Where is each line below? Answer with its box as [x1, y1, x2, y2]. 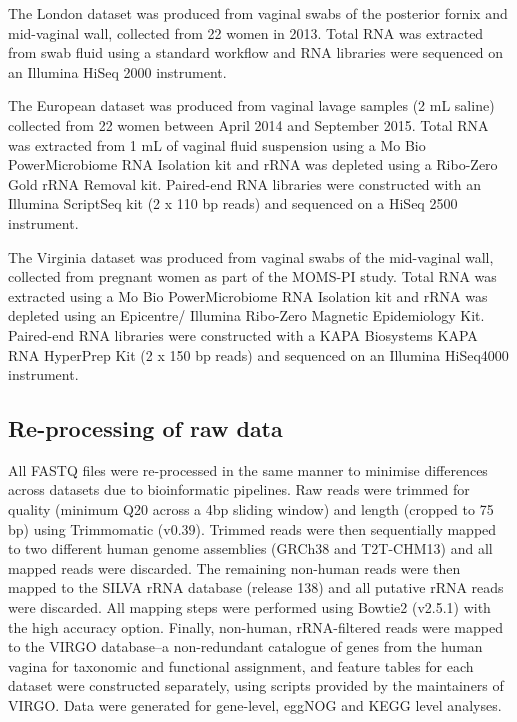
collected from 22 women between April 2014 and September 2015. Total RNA [8, 114, 489, 135]
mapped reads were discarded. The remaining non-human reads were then [8, 557, 461, 578]
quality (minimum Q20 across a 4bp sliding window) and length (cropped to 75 [8, 499, 494, 520]
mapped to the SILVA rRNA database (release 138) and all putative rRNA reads [8, 577, 504, 598]
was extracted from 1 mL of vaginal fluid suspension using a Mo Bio [8, 134, 426, 155]
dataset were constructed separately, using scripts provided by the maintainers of [8, 675, 504, 696]
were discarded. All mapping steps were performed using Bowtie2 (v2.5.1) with [8, 597, 491, 618]
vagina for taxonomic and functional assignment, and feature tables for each [8, 655, 474, 676]
